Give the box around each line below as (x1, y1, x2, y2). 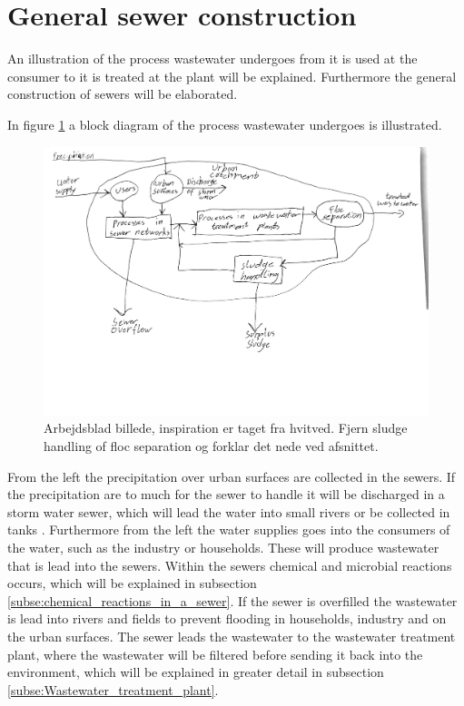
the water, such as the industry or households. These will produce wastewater (7, 538, 439, 556)
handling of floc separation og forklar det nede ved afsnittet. (44, 436, 379, 456)
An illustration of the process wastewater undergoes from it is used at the (7, 49, 418, 68)
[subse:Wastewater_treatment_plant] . (7, 680, 219, 699)
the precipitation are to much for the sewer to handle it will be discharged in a (7, 485, 445, 504)
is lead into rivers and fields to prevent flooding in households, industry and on (7, 609, 447, 628)
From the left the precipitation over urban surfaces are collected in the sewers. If (7, 466, 456, 485)
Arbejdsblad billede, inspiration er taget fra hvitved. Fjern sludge (44, 418, 408, 437)
